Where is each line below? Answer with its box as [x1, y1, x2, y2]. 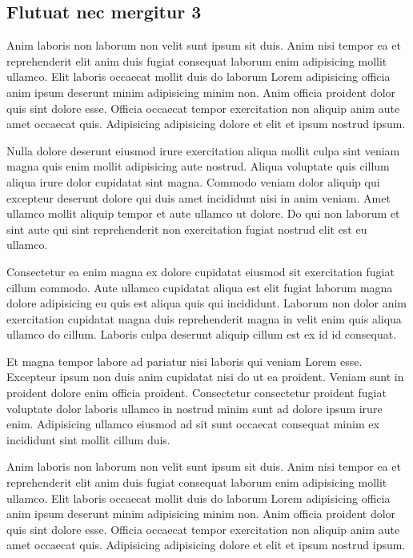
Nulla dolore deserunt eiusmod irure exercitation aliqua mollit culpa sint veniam [6, 142, 400, 159]
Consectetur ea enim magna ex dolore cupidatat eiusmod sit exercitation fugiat [6, 263, 395, 279]
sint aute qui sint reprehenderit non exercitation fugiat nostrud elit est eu [6, 220, 367, 237]
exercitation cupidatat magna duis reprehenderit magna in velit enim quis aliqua [6, 310, 402, 327]
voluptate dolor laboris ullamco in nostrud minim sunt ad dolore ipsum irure [6, 399, 383, 416]
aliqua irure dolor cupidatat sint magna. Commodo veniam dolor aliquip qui [6, 173, 380, 190]
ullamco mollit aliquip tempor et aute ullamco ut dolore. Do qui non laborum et [6, 205, 400, 222]
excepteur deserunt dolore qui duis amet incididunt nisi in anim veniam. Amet [6, 189, 391, 206]
